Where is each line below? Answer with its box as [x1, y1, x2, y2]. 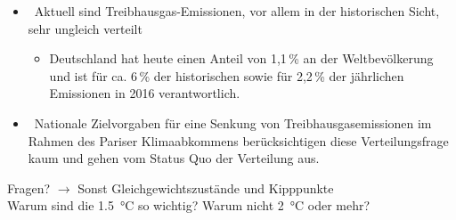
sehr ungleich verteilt [28, 19, 142, 37]
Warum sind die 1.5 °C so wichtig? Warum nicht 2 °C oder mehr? [7, 196, 370, 215]
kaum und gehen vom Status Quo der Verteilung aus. [28, 149, 320, 167]
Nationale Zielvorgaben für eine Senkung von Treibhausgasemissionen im [34, 113, 432, 132]
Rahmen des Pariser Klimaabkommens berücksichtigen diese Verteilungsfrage [28, 131, 449, 150]
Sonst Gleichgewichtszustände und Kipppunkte [77, 178, 334, 197]
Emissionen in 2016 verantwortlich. [49, 84, 240, 102]
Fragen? [7, 178, 51, 197]
